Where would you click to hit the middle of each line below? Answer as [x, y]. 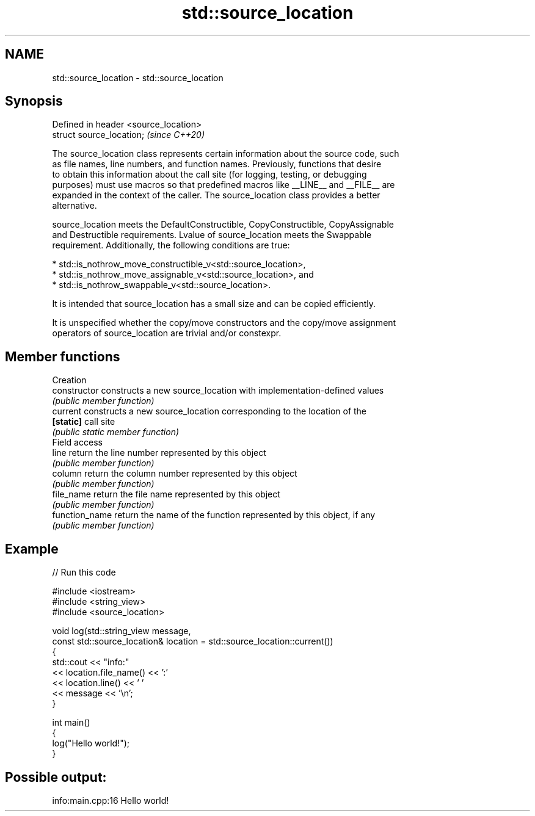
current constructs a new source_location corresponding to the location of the [209, 411]
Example [32, 549]
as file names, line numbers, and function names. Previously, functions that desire [217, 164]
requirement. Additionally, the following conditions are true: [171, 245]
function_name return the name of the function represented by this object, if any [214, 515]
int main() [71, 723]
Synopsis [34, 101]
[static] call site [84, 422]
